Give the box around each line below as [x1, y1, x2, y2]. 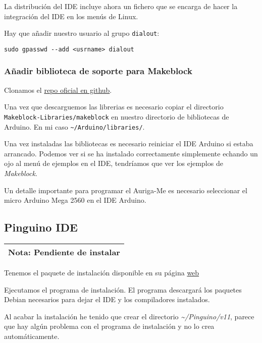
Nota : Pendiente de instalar [8, 246, 120, 258]
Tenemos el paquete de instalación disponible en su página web [4, 267, 199, 277]
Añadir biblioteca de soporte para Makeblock [4, 65, 192, 77]
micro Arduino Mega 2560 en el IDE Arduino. [4, 195, 146, 205]
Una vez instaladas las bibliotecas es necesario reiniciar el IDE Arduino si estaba [4, 138, 253, 149]
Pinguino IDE [4, 219, 78, 235]
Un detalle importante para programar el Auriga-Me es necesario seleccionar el [4, 185, 247, 195]
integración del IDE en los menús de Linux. [4, 11, 138, 21]
